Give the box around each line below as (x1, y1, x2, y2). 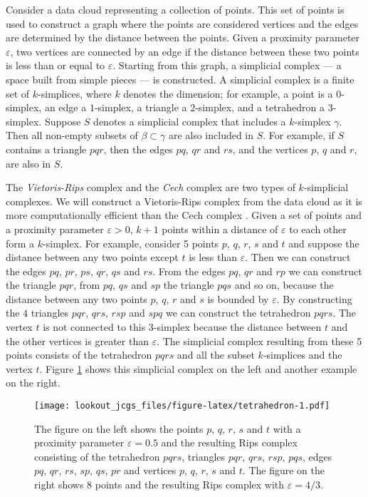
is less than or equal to (6, 58, 105, 73)
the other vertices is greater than (6, 333, 149, 348)
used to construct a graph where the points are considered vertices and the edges (6, 16, 359, 31)
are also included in (168, 128, 254, 143)
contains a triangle (6, 141, 87, 156)
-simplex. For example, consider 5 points (43, 235, 219, 250)
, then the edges (103, 141, 173, 156)
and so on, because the (234, 277, 334, 292)
